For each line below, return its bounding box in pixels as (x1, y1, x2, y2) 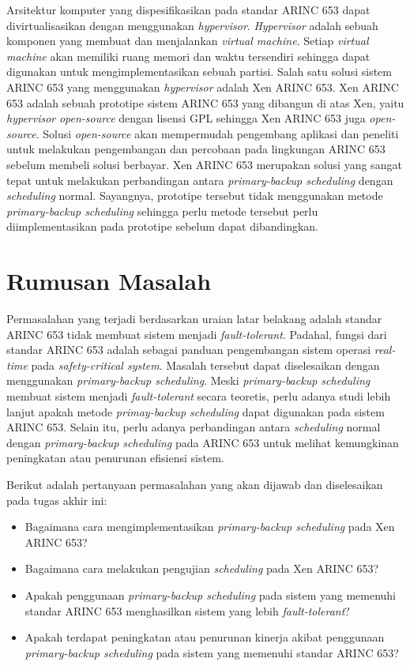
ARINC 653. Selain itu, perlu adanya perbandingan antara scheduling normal (6, 419, 381, 435)
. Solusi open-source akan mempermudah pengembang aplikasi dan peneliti (36, 125, 399, 141)
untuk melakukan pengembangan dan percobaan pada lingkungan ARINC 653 (6, 141, 386, 157)
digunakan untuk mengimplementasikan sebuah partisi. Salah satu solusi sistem (6, 63, 392, 80)
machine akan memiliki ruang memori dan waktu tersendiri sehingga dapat (6, 47, 371, 64)
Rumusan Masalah (6, 265, 212, 297)
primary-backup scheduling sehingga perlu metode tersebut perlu (6, 202, 318, 219)
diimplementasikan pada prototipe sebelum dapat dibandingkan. (6, 218, 318, 235)
